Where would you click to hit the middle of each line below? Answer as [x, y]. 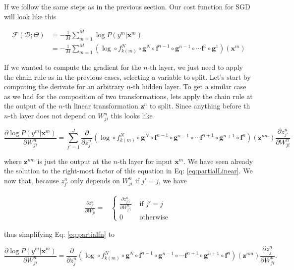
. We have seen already [218, 161]
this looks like [132, 116]
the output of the [30, 106]
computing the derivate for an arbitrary [64, 86]
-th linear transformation [100, 106]
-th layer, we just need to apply [195, 67]
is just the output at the [74, 161]
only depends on [95, 180]
